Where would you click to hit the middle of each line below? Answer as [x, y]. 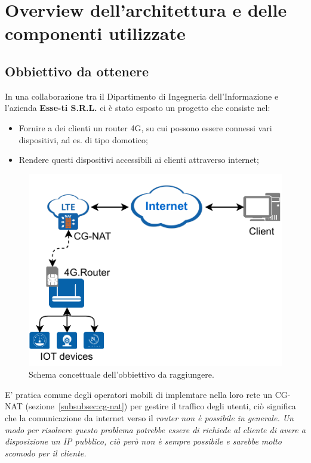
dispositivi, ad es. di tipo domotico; [83, 139]
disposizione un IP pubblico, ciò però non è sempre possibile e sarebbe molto [143, 441]
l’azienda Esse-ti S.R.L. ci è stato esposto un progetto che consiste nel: [138, 108]
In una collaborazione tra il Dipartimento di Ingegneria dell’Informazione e [142, 96]
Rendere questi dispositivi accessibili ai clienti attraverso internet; [139, 160]
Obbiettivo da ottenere [77, 71]
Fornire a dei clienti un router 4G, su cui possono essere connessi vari [145, 127]
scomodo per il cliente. [46, 453]
